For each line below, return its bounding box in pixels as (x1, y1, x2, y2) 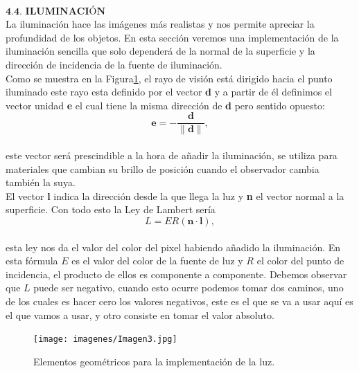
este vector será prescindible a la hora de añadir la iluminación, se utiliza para (6, 148, 338, 162)
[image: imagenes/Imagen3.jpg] (33, 334, 177, 345)
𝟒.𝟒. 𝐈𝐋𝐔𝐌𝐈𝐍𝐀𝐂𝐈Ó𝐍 (6, 6, 106, 17)
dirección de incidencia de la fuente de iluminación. (6, 57, 222, 71)
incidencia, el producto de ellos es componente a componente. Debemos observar (6, 266, 347, 281)
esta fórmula (6, 253, 58, 268)
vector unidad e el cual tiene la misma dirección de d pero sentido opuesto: (6, 98, 325, 112)
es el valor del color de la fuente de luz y (71, 253, 243, 268)
